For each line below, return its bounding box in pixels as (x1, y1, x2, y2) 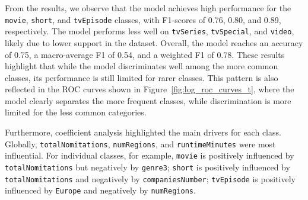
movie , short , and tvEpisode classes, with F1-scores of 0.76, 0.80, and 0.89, (5, 13, 281, 25)
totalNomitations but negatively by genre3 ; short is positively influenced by (5, 160, 290, 173)
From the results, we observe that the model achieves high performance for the (5, 2, 291, 14)
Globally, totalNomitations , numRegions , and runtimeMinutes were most (5, 137, 276, 150)
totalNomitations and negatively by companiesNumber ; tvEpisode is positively (5, 172, 296, 185)
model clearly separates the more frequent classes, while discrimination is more (5, 94, 291, 107)
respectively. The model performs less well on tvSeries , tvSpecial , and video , (5, 25, 294, 37)
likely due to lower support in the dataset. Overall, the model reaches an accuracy (5, 36, 303, 49)
